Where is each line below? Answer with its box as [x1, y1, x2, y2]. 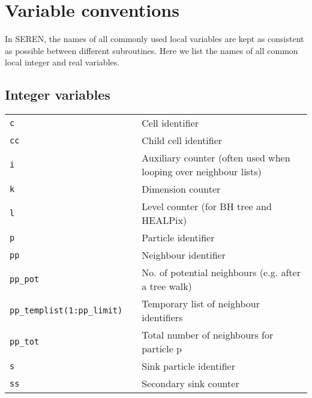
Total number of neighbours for [142, 328, 274, 342]
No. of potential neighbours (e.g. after [142, 265, 301, 280]
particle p [142, 342, 182, 356]
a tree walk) [142, 279, 192, 294]
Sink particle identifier [142, 359, 235, 373]
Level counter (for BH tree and [142, 199, 272, 214]
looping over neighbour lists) [142, 164, 262, 179]
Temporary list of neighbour [142, 297, 260, 311]
